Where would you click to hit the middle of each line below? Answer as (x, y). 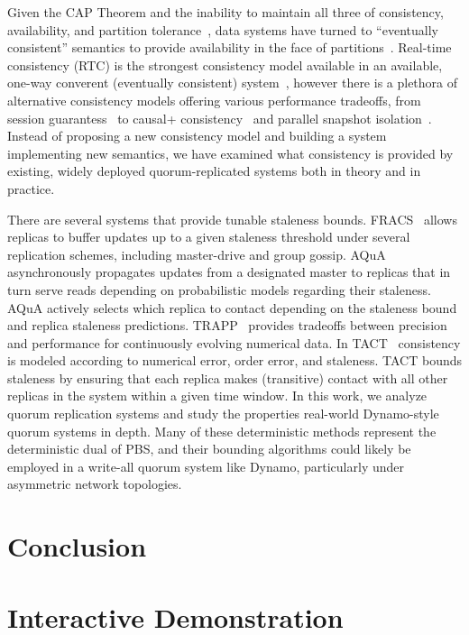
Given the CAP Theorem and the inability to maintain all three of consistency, (225, 12)
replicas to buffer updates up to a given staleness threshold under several (209, 237)
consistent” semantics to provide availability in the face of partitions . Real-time (230, 47)
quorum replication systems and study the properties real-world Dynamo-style (223, 414)
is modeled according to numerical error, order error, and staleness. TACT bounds (234, 360)
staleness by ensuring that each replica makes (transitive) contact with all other (228, 377)
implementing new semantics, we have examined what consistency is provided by (230, 153)
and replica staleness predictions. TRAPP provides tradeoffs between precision (227, 325)
